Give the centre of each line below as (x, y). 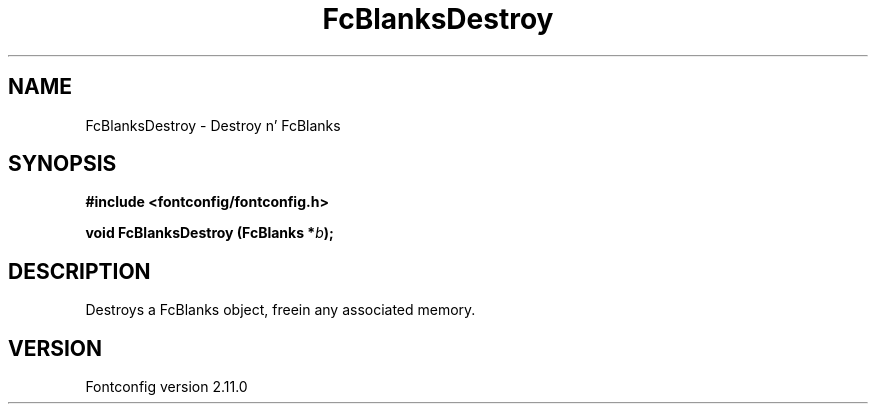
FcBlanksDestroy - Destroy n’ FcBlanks (213, 125)
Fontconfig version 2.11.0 (166, 387)
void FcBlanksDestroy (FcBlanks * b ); (209, 233)
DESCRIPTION (79, 271)
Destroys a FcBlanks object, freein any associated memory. (280, 310)
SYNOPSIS (62, 164)
